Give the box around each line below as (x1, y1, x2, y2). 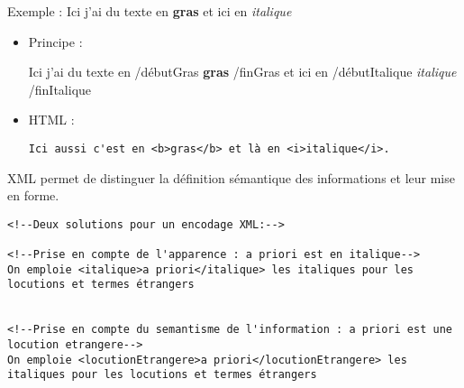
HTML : (28, 110, 75, 129)
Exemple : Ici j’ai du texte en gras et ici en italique (7, 2, 292, 20)
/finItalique (28, 79, 92, 98)
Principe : (28, 32, 83, 51)
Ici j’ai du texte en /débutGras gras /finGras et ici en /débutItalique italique (28, 62, 457, 81)
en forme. (7, 186, 59, 205)
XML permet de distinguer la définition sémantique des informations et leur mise (7, 168, 455, 187)
